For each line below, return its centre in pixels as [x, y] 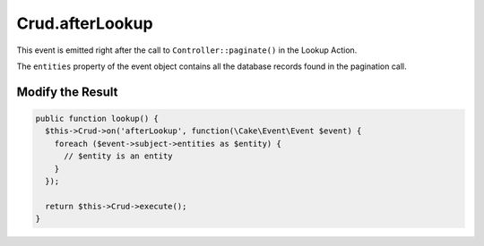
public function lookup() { [97, 118]
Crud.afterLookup [85, 23]
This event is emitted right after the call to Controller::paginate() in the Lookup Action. [187, 50]
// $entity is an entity [119, 156]
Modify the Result [67, 92]
